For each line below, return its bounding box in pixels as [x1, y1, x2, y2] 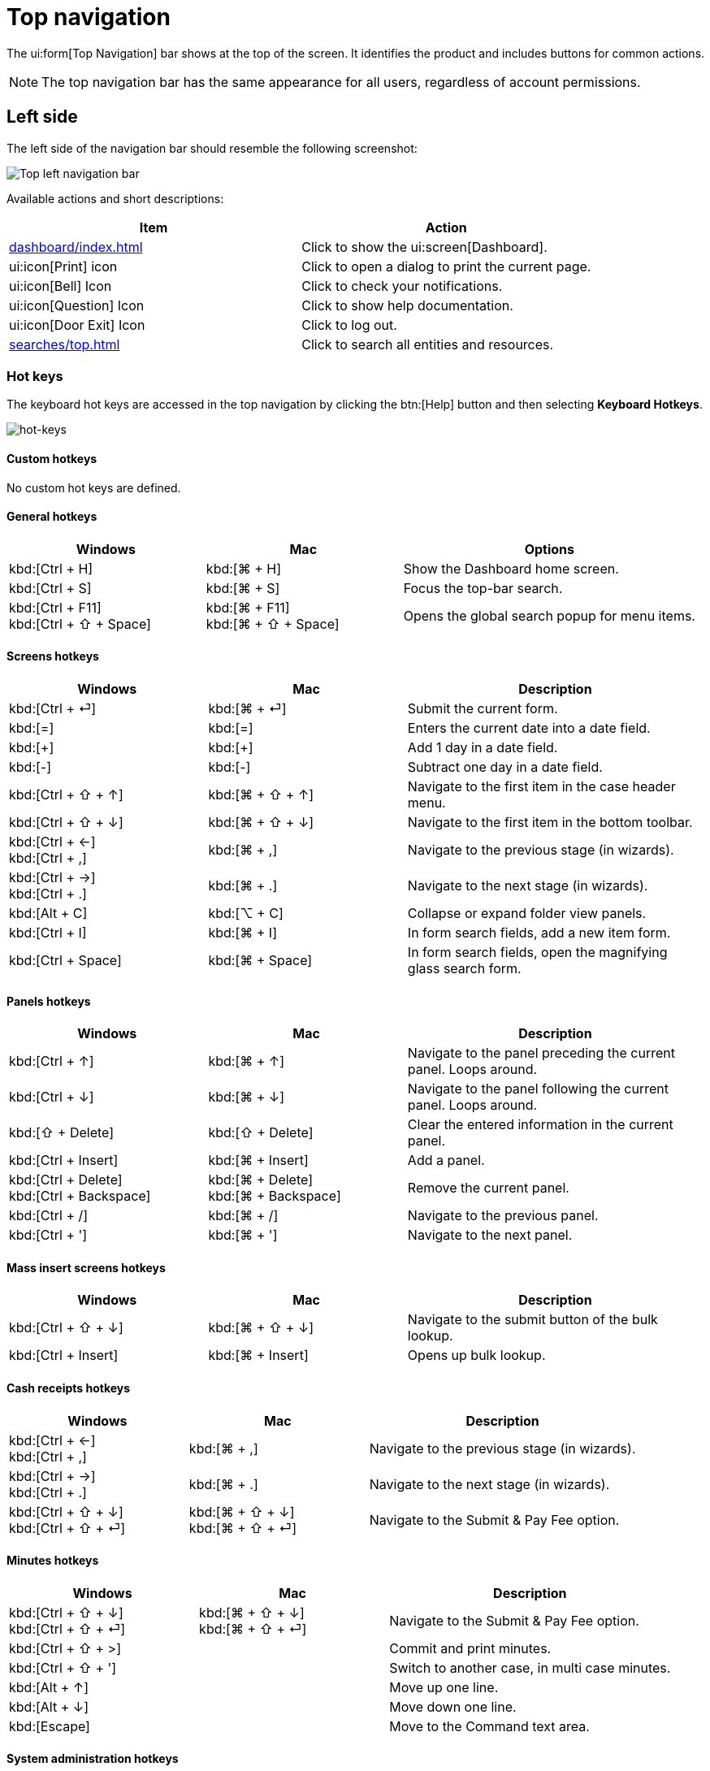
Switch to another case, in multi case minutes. [389, 1659, 671, 1676]
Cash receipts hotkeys [6, 1381, 131, 1396]
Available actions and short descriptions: [6, 191, 224, 206]
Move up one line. [389, 1678, 499, 1695]
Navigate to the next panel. [407, 1227, 573, 1244]
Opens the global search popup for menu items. [403, 607, 695, 624]
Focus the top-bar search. [403, 579, 563, 596]
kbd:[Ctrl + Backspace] [9, 1188, 151, 1205]
